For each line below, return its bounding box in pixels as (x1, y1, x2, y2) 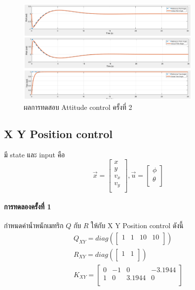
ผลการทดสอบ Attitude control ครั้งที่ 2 (24, 102, 132, 112)
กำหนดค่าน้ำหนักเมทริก (4, 220, 64, 231)
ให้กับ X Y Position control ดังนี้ (91, 220, 184, 231)
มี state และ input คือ (4, 149, 65, 159)
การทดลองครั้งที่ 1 (4, 201, 51, 212)
